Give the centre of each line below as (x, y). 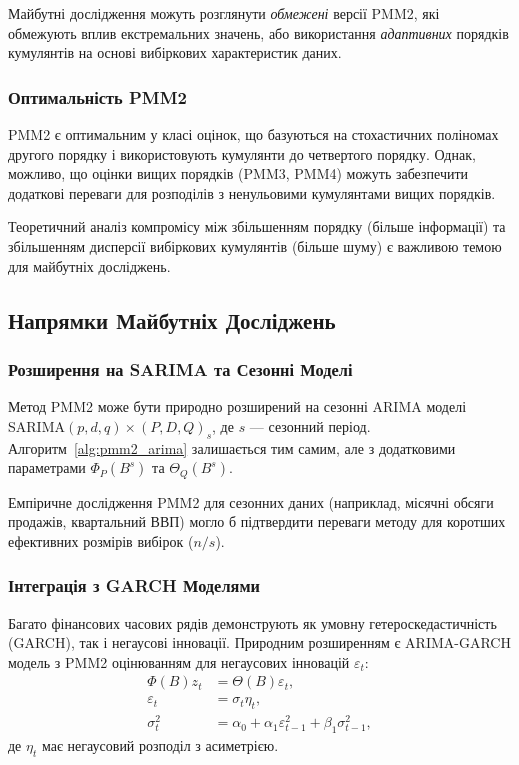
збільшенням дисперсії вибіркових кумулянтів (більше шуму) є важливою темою (255, 245)
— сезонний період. (310, 425)
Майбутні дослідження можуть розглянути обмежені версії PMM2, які (224, 13)
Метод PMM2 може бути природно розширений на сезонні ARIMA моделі (237, 406)
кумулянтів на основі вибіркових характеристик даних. (175, 52)
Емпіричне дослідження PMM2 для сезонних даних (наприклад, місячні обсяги (251, 501)
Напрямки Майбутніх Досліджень (172, 319)
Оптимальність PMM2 (97, 96)
